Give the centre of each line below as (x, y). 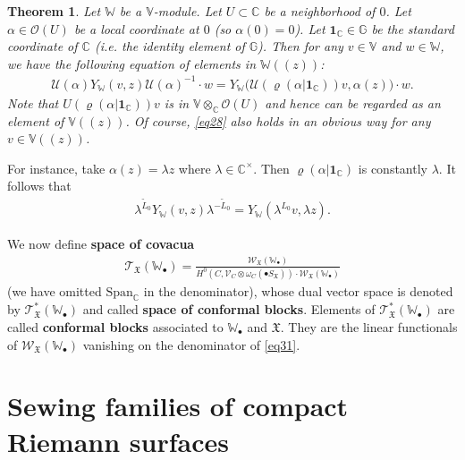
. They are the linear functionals (369, 327)
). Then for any (300, 46)
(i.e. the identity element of (169, 46)
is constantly (393, 168)
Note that (33, 102)
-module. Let (187, 11)
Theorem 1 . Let (54, 11)
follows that (39, 186)
